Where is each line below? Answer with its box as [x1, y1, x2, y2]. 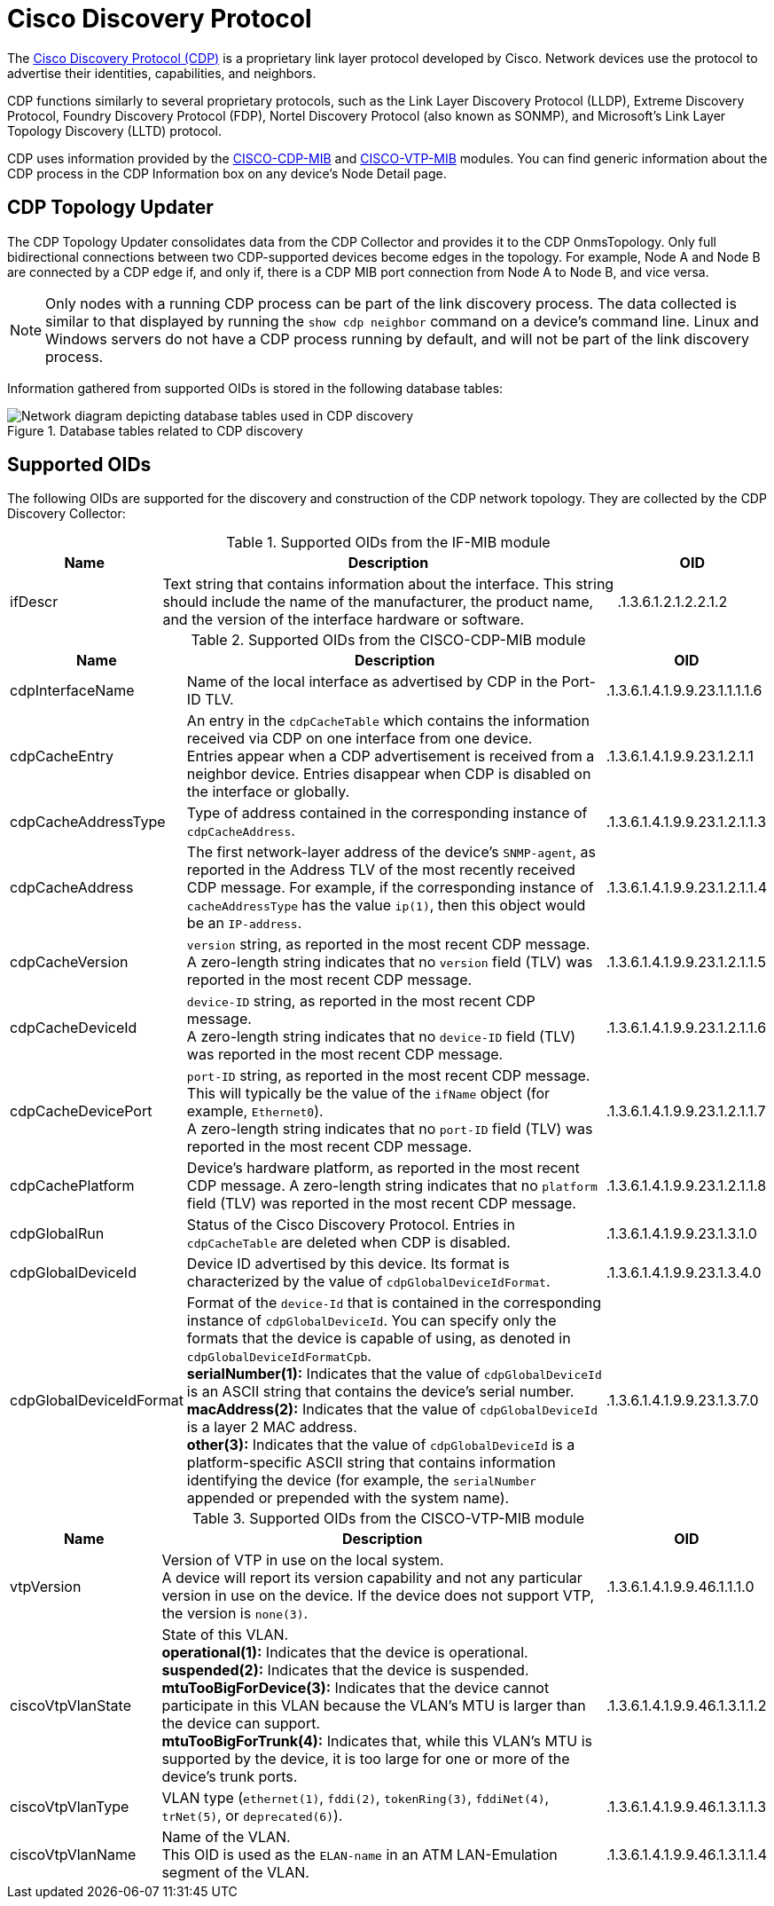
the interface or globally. [186, 783, 350, 801]
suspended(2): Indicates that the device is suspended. [161, 1661, 529, 1680]
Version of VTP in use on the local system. [161, 1551, 444, 1570]
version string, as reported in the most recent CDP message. [186, 935, 590, 954]
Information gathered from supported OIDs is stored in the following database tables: [7, 380, 504, 396]
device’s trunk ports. [161, 1768, 298, 1786]
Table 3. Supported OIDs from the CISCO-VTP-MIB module [192, 1509, 585, 1528]
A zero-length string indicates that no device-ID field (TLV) [186, 1028, 576, 1046]
